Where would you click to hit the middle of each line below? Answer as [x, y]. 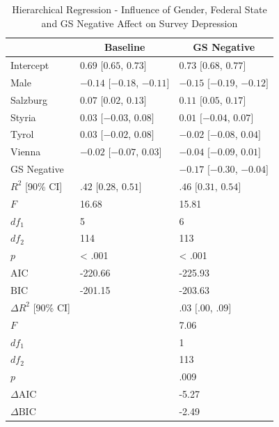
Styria [23, 117]
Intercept [30, 65]
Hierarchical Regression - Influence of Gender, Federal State [139, 9]
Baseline [125, 47]
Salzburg [29, 99]
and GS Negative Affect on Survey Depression [139, 23]
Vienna [26, 152]
